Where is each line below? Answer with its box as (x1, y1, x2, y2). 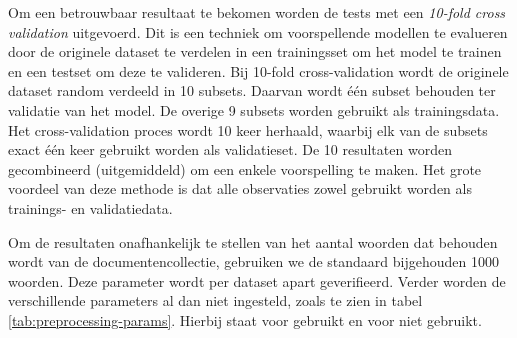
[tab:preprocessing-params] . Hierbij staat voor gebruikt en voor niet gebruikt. (8, 309, 482, 330)
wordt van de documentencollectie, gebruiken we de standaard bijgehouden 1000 (8, 251, 499, 272)
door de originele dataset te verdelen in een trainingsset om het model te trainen (8, 41, 502, 62)
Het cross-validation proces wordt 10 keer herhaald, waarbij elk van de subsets (8, 119, 488, 140)
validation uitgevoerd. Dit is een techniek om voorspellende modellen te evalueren (8, 21, 508, 42)
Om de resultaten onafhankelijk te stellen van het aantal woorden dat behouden (8, 231, 498, 252)
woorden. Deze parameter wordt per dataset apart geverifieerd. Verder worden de (8, 270, 506, 291)
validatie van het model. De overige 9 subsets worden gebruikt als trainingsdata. (8, 99, 500, 120)
